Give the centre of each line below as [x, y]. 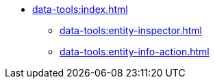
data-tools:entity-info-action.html [135, 52]
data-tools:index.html [80, 9]
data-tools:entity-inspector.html [131, 30]
